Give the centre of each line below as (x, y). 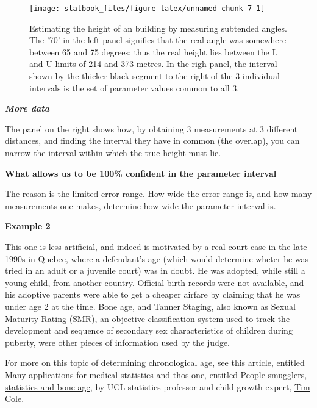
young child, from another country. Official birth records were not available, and (155, 282)
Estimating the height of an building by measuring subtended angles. (158, 28)
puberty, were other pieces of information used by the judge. (117, 342)
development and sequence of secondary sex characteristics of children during (149, 330)
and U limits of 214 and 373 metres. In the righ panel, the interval (153, 64)
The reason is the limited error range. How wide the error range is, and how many (158, 194)
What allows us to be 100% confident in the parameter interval (141, 173)
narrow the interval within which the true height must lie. (113, 152)
